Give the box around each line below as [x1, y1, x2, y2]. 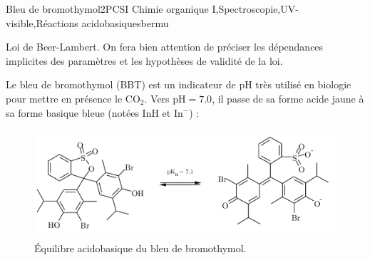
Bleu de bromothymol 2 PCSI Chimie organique [6, 1, 209, 16]
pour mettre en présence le [6, 90, 123, 105]
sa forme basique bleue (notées [6, 105, 139, 120]
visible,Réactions [6, 15, 78, 30]
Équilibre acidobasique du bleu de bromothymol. [34, 241, 247, 256]
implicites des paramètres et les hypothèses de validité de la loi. [6, 53, 283, 68]
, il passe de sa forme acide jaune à [212, 90, 364, 105]
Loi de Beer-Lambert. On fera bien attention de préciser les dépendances [6, 39, 324, 54]
